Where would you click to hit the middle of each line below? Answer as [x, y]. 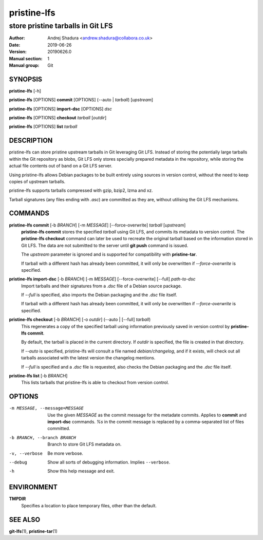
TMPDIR [18, 499]
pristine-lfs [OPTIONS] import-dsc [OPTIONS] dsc [60, 109]
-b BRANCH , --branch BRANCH [43, 438]
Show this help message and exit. [81, 471]
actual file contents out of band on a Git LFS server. [61, 166]
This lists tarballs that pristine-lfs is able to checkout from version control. [95, 383]
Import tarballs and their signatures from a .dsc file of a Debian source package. [102, 286]
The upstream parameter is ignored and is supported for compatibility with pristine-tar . [109, 254]
